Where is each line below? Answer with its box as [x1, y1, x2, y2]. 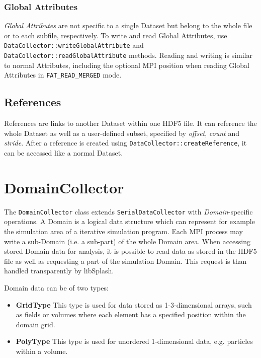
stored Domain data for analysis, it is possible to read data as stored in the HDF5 [4, 246, 257, 256]
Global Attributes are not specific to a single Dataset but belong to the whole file [4, 20, 252, 31]
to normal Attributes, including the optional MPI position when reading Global [4, 59, 249, 70]
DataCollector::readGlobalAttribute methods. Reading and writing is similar [4, 50, 252, 60]
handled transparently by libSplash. [4, 265, 114, 276]
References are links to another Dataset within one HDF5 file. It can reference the [4, 118, 257, 128]
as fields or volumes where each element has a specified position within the [16, 309, 246, 320]
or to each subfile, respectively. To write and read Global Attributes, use [4, 30, 227, 40]
